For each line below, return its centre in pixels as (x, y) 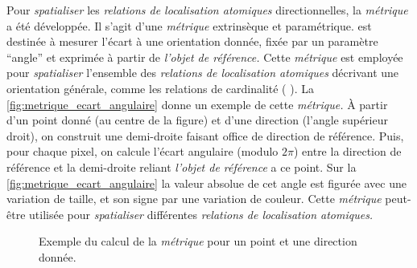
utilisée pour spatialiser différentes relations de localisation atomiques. (201, 214)
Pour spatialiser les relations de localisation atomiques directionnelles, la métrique (207, 10)
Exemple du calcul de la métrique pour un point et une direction (198, 241)
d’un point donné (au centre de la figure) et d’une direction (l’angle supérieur (197, 120)
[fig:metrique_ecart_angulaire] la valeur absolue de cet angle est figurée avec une (206, 183)
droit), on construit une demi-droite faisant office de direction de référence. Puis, (205, 135)
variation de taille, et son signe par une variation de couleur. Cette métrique (194, 199)
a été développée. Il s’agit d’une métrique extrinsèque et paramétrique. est (189, 25)
